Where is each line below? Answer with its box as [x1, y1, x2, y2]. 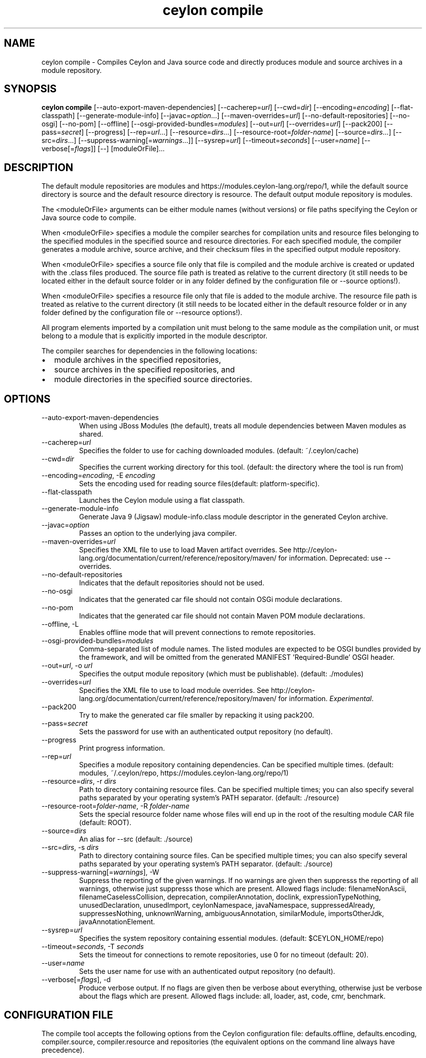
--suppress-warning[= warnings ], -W [41, 868, 160, 877]
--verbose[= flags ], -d [41, 975, 111, 984]
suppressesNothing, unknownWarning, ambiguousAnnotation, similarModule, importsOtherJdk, [79, 909, 384, 918]
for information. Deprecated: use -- [278, 554, 391, 563]
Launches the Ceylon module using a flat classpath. [79, 496, 245, 505]
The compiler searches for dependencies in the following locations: [41, 347, 257, 355]
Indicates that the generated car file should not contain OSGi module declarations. [79, 595, 342, 604]
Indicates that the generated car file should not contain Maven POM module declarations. [79, 612, 365, 620]
